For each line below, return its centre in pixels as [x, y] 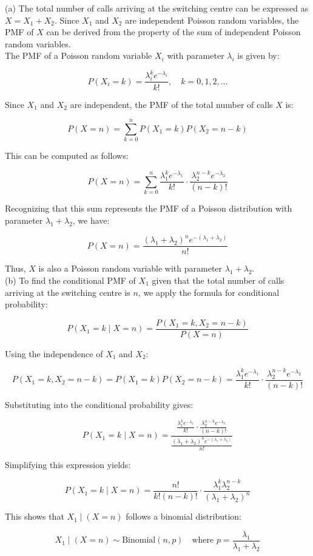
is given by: [258, 55]
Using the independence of [54, 353]
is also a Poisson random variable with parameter [130, 268]
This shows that [35, 516]
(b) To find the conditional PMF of [70, 280]
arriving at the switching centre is [68, 292]
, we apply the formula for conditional [209, 292]
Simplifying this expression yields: [68, 464]
